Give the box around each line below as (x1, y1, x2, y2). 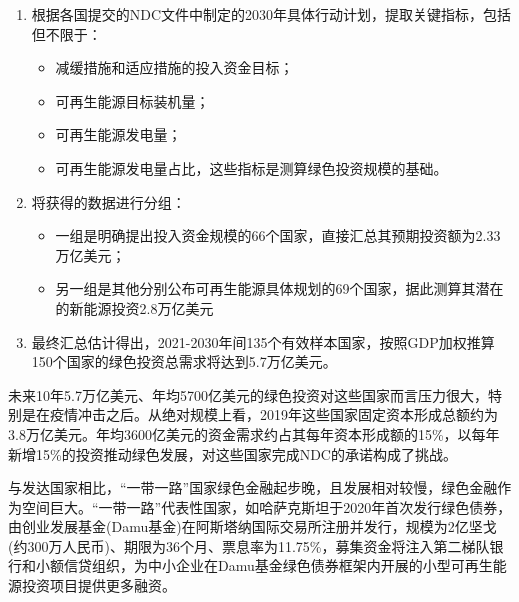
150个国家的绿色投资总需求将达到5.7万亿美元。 (31, 351, 337, 372)
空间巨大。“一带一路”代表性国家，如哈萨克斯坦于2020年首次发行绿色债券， (21, 496, 512, 517)
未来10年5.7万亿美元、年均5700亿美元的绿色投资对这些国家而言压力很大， (8, 384, 488, 405)
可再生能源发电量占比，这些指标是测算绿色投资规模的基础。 (55, 157, 448, 178)
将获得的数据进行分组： (31, 191, 186, 212)
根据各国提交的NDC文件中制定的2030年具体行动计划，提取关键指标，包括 (31, 4, 512, 24)
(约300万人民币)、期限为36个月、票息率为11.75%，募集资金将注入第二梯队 (8, 535, 490, 556)
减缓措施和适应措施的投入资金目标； (55, 57, 294, 78)
